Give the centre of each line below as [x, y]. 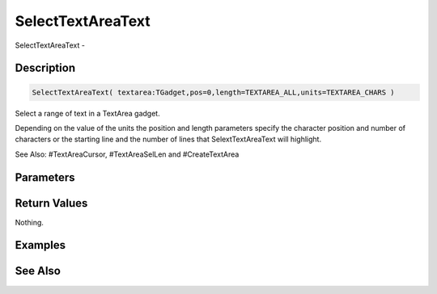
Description [45, 68]
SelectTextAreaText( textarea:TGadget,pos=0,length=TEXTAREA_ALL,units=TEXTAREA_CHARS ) [214, 92]
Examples [40, 245]
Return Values [51, 203]
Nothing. [30, 222]
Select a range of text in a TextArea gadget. [88, 113]
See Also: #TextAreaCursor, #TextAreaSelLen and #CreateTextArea [127, 154]
